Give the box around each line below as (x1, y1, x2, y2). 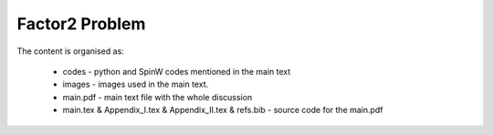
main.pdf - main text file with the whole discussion (62, 91, 253, 102)
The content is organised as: (16, 46, 125, 57)
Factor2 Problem (16, 14, 146, 34)
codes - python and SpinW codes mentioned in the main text (62, 66, 291, 77)
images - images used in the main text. (62, 78, 209, 90)
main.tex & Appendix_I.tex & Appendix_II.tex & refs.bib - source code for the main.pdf (62, 105, 383, 116)
